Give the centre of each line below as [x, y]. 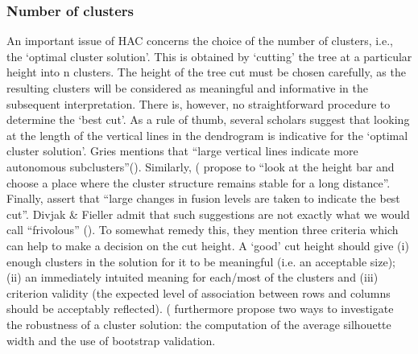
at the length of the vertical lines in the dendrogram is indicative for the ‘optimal [207, 135]
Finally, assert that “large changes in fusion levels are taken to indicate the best [203, 198]
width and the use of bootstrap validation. [111, 340]
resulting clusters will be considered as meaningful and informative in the [187, 88]
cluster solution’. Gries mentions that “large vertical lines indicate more [182, 151]
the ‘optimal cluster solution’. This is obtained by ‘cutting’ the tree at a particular [209, 56]
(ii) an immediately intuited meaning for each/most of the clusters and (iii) [192, 277]
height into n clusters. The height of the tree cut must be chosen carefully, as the [206, 72]
